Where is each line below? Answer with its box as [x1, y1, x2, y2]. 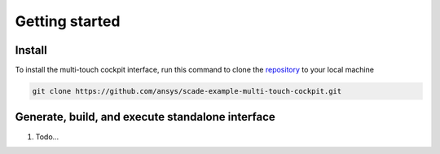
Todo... [35, 131, 59, 142]
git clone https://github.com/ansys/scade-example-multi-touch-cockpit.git [32, 86, 342, 96]
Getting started [15, 12, 121, 30]
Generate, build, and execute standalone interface [15, 110, 276, 124]
